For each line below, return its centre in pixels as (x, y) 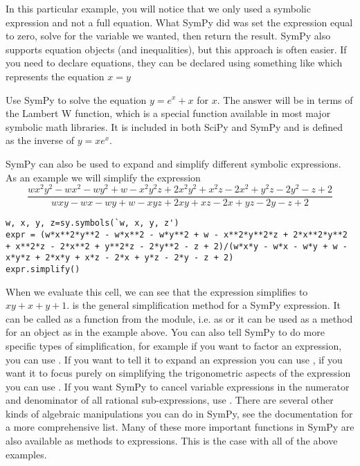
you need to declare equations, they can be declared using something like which (174, 63)
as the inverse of (40, 140)
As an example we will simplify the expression (103, 177)
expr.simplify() (43, 269)
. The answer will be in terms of (285, 99)
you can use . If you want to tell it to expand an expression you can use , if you (174, 359)
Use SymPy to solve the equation (76, 99)
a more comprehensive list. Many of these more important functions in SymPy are (180, 427)
